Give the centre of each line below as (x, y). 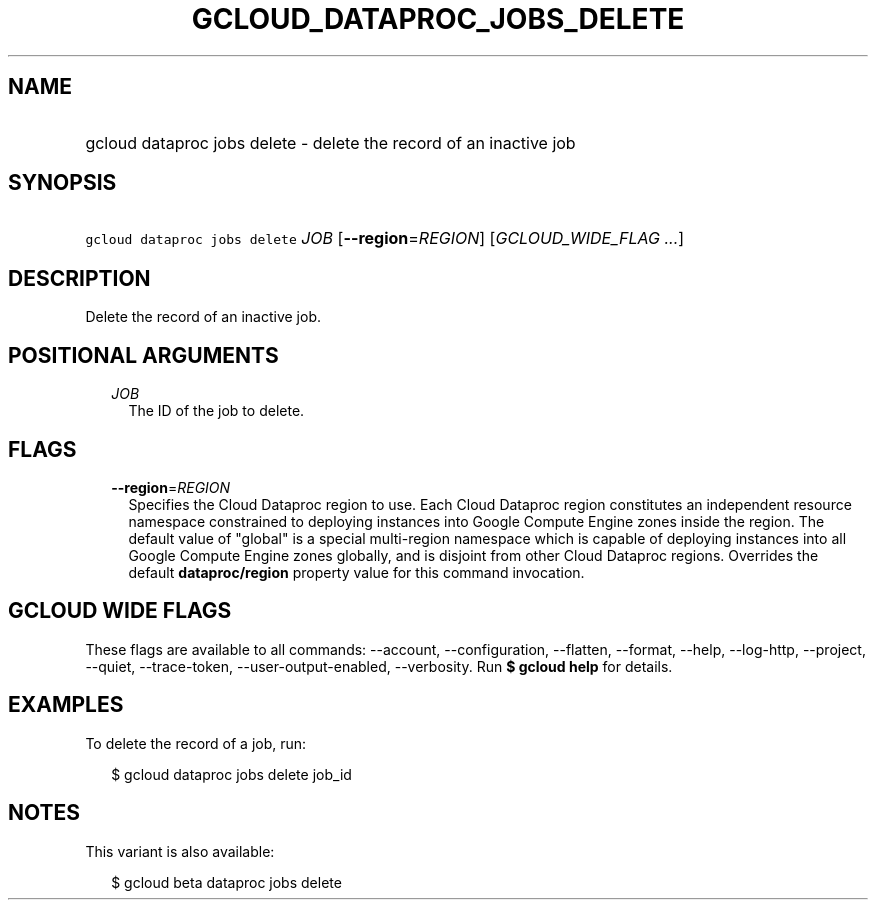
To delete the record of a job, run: (196, 743)
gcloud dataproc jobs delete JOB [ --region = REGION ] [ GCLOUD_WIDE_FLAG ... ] (385, 238)
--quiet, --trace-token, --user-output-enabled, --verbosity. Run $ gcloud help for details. (379, 666)
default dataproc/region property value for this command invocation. (356, 572)
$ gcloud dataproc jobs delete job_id (231, 774)
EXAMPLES (66, 705)
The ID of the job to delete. (216, 411)
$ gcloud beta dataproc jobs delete (226, 882)
